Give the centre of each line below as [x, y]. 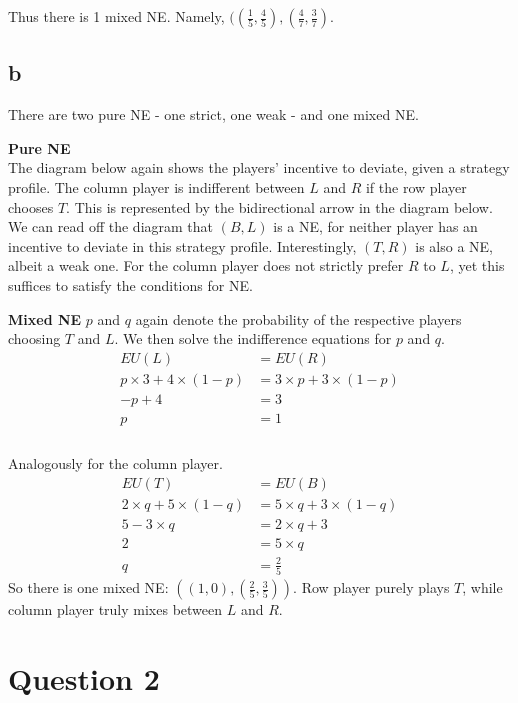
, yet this [477, 265]
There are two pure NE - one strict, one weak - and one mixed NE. [213, 114]
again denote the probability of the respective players [298, 318]
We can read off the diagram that [111, 226]
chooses [31, 206]
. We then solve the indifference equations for [253, 338]
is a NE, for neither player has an [375, 226]
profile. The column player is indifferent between [156, 186]
